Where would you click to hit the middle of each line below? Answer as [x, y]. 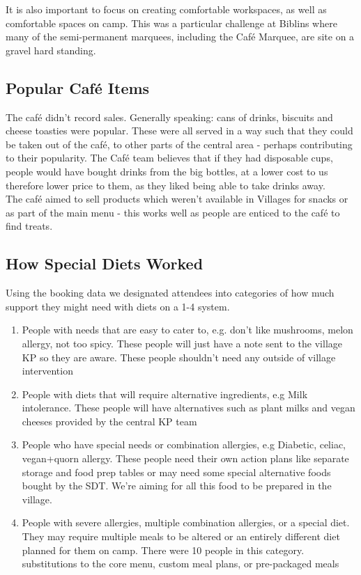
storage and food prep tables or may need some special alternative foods [176, 472]
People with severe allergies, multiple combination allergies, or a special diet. [186, 522]
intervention [47, 371]
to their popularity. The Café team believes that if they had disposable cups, [169, 158]
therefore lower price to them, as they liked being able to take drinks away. [166, 185]
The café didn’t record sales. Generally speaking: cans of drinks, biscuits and [169, 117]
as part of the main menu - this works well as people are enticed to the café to [173, 212]
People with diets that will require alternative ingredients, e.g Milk [165, 394]
